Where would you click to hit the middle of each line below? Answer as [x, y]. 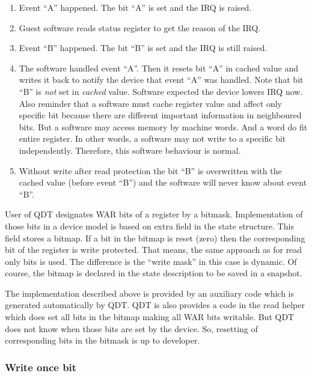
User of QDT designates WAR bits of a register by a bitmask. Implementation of [154, 214]
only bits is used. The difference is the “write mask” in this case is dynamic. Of [151, 261]
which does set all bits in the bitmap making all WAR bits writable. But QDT [150, 317]
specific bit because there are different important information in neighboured [160, 115]
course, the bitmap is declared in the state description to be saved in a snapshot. [154, 273]
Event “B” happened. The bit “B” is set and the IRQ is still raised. [143, 48]
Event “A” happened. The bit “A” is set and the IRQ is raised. [135, 7]
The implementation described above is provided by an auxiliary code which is [150, 293]
